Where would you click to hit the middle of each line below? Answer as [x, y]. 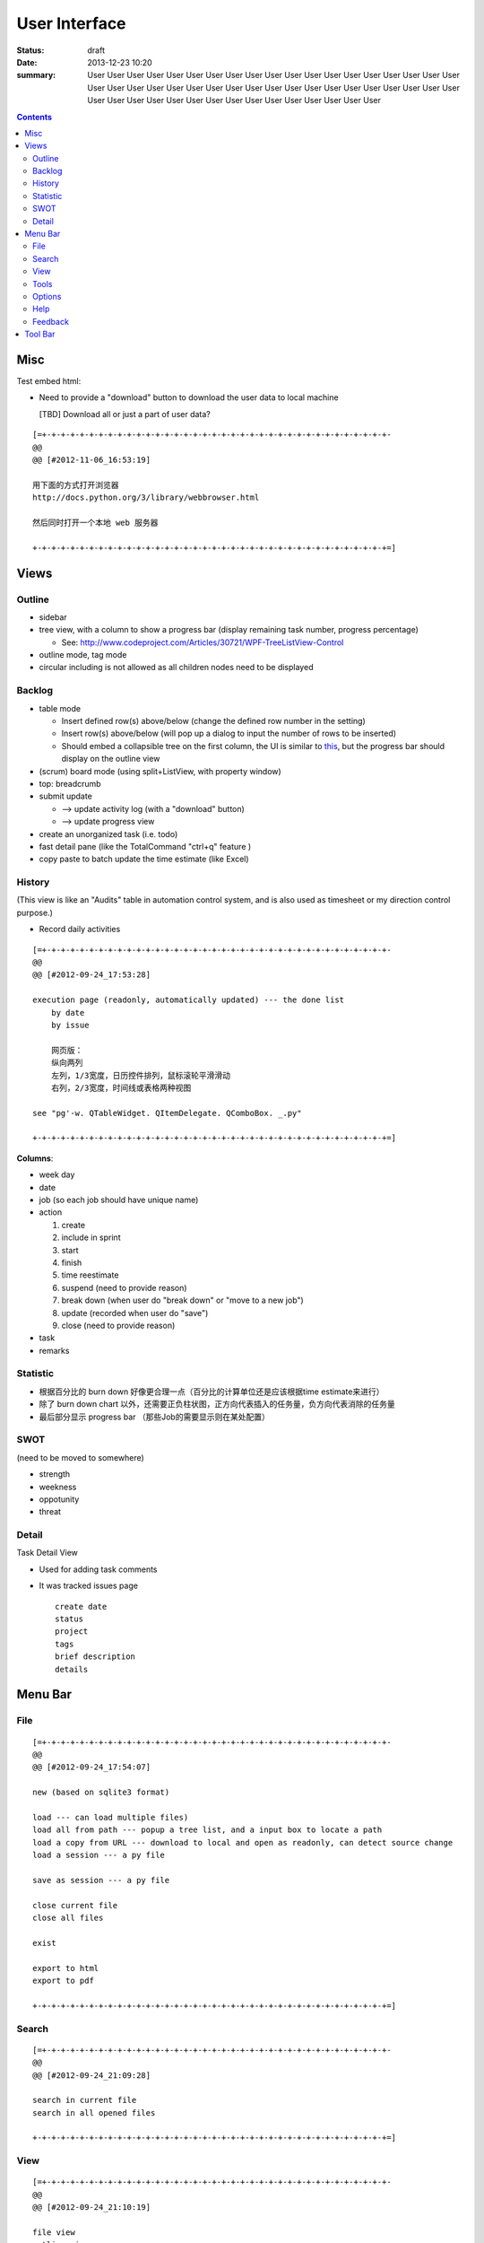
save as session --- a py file [101, 1880]
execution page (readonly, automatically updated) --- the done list [189, 1000]
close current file [75, 1905]
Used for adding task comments [98, 1569]
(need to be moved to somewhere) [81, 1457]
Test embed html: [49, 381]
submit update [66, 796]
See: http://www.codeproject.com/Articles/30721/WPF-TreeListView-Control [203, 642]
